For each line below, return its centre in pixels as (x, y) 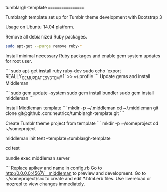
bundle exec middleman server (37, 158)
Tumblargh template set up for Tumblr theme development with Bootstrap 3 (84, 17)
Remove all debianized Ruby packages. (46, 37)
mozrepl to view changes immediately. (45, 184)
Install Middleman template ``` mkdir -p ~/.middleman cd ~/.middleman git (82, 108)
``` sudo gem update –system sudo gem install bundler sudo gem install (80, 93)
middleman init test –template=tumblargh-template (58, 138)
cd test (13, 148)
